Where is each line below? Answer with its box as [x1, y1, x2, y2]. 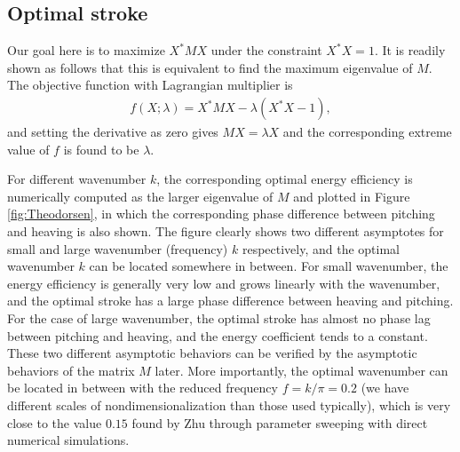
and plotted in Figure [293, 186, 410, 205]
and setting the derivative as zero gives [7, 123, 218, 141]
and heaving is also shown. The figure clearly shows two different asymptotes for [7, 221, 444, 240]
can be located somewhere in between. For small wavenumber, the [89, 257, 448, 275]
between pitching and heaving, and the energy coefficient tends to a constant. [7, 326, 428, 345]
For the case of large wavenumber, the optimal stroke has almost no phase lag [7, 308, 431, 327]
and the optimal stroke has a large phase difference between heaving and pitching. [7, 291, 454, 310]
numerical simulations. [7, 431, 130, 449]
